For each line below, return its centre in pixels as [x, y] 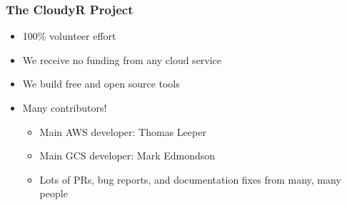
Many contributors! [65, 107]
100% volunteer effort [69, 36]
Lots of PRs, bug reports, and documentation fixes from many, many [190, 179]
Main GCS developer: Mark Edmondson [127, 156]
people [54, 193]
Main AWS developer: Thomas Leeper [123, 131]
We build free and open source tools [101, 84]
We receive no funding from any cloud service [122, 59]
